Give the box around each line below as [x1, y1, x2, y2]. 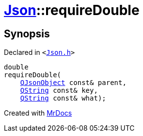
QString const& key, [20, 86, 98, 95]
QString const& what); [20, 94, 106, 102]
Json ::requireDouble [4, 2, 140, 18]
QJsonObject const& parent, [20, 79, 127, 87]
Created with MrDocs [4, 109, 72, 118]
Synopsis [4, 27, 50, 40]
